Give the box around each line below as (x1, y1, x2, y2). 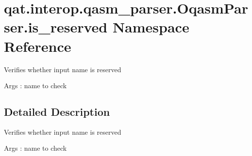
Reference (4, 36, 71, 56)
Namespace (112, 17, 189, 37)
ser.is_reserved (4, 17, 108, 37)
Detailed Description (4, 104, 110, 119)
